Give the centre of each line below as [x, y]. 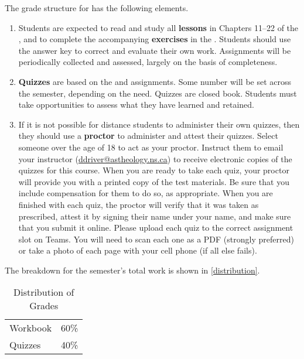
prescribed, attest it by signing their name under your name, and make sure [155, 216]
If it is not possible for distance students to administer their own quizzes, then [159, 124]
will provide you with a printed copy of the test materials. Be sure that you [154, 181]
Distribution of [44, 292]
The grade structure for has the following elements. [97, 8]
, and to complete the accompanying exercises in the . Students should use [155, 39]
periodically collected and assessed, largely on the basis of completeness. [148, 62]
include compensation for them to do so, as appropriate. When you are [146, 193]
